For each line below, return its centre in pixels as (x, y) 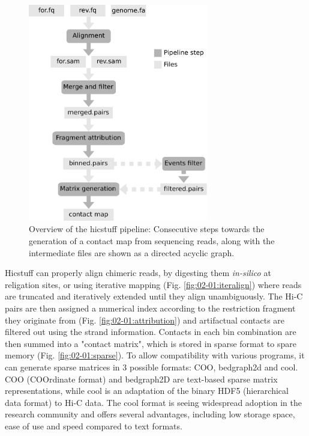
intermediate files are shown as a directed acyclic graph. (132, 252)
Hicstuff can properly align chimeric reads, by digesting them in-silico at (138, 273)
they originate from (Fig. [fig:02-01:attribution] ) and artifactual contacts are (145, 320)
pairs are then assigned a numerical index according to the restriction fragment (150, 308)
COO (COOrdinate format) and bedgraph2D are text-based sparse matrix (141, 379)
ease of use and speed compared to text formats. (94, 425)
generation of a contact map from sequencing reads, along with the (152, 241)
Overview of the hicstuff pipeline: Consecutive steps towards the (147, 229)
